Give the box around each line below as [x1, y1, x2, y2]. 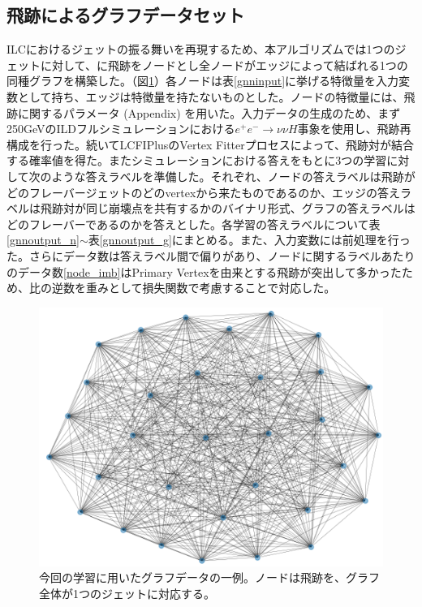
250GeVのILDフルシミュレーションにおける [6, 120, 235, 137]
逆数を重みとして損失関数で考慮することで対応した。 [51, 279, 336, 296]
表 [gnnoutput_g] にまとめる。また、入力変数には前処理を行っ [88, 231, 411, 248]
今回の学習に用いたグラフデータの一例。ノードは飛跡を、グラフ [39, 569, 380, 586]
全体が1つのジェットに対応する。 [39, 584, 215, 601]
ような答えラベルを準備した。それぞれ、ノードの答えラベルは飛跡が [51, 167, 416, 184]
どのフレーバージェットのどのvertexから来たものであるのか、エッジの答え [6, 183, 400, 200]
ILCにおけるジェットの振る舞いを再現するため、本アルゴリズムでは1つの [6, 41, 395, 58]
